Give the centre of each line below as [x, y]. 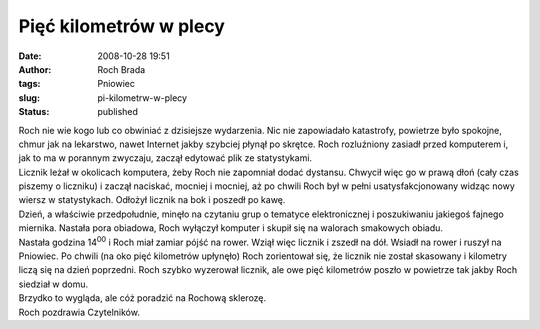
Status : [34, 112]
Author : [35, 69]
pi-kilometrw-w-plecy [142, 97]
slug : [29, 97]
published [118, 112]
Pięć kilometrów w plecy [121, 26]
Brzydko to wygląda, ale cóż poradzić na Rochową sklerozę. [142, 298]
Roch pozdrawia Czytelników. [79, 312]
